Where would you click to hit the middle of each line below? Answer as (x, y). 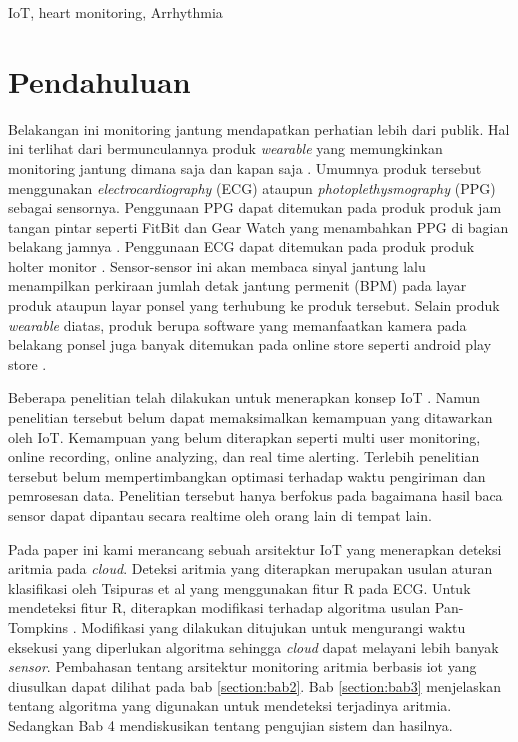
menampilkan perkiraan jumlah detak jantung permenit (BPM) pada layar (237, 285)
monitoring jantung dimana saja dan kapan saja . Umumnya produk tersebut (245, 167)
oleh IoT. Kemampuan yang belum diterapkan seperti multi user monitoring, (244, 436)
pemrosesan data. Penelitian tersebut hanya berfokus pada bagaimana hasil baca (255, 495)
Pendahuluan (99, 80)
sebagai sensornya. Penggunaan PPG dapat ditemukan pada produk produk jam (255, 207)
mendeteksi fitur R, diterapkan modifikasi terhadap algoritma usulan (219, 607)
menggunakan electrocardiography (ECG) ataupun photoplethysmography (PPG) (252, 187)
